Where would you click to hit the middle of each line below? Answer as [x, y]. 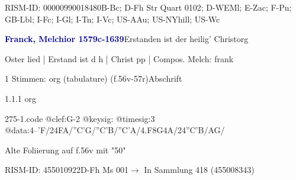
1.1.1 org [20, 98]
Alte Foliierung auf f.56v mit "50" [65, 150]
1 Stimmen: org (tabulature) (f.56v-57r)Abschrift [94, 78]
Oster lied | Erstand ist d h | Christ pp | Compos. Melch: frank [119, 58]
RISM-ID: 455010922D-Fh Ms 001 [67, 170]
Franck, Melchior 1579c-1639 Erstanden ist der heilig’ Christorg [127, 39]
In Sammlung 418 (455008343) [199, 170]
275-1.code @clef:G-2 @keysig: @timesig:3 [80, 118]
